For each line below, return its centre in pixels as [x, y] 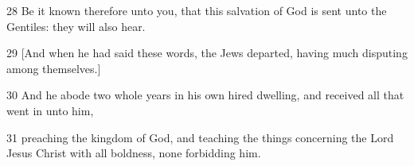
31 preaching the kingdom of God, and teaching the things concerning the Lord [200, 137]
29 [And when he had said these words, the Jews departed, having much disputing [207, 53]
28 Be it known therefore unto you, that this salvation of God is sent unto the [197, 10]
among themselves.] [54, 68]
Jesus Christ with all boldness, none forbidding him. [134, 153]
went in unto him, [50, 110]
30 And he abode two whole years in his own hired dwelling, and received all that [205, 95]
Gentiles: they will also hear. [76, 26]
